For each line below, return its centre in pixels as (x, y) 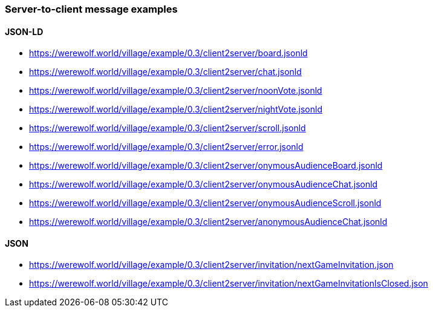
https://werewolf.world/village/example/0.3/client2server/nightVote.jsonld (176, 109)
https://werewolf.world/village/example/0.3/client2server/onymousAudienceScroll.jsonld (205, 203)
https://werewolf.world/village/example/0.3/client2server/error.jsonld (166, 147)
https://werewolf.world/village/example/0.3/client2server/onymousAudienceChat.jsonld (203, 184)
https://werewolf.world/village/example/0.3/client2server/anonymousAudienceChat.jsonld (208, 222)
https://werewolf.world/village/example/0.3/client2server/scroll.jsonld (168, 128)
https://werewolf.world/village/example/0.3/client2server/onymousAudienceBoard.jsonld (206, 166)
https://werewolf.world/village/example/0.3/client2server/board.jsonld (168, 53)
